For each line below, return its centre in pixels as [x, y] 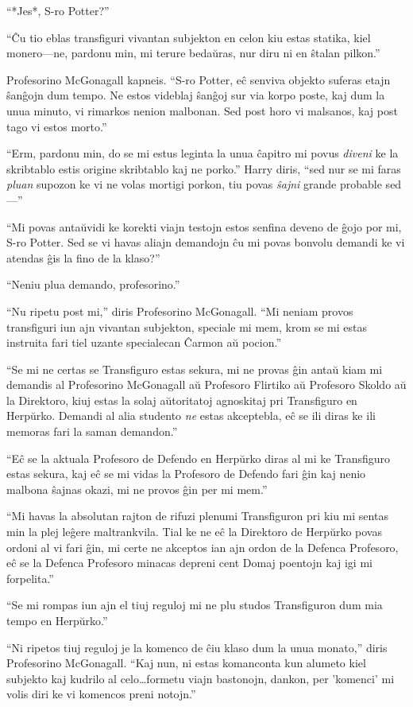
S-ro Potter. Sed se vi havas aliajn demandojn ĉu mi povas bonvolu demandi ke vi [206, 242]
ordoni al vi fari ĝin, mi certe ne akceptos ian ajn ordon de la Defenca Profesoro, [203, 547]
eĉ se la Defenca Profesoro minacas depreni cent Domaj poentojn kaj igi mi [189, 563]
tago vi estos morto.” [57, 126]
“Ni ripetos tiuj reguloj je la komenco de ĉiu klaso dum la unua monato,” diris [197, 647]
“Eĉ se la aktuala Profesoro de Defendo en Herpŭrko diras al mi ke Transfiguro [198, 458]
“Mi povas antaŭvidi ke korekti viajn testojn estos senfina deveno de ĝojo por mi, [204, 226]
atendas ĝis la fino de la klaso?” [83, 257]
